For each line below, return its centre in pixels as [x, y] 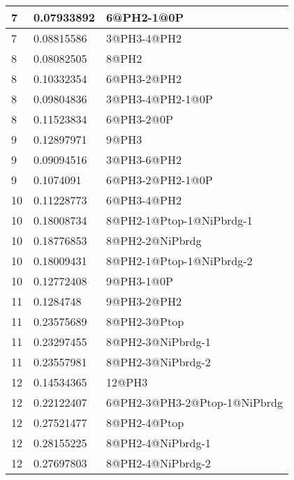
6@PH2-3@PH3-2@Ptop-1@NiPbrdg [194, 402]
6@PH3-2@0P [139, 119]
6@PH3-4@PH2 [144, 200]
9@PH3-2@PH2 [144, 301]
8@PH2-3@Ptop [145, 321]
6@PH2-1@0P [145, 17]
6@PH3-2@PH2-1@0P [159, 180]
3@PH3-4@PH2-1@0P [159, 99]
